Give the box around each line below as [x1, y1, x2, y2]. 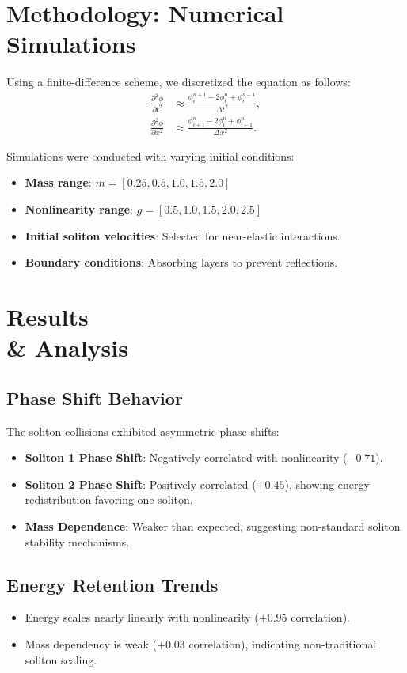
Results [6, 301, 89, 333]
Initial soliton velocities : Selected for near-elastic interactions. [25, 227, 340, 244]
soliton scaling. [25, 651, 97, 667]
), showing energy [284, 475, 370, 492]
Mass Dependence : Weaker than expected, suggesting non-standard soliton [25, 517, 401, 534]
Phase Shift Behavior [6, 385, 183, 410]
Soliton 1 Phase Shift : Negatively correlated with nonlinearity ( [25, 449, 348, 466]
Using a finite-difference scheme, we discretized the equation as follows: [6, 74, 351, 90]
